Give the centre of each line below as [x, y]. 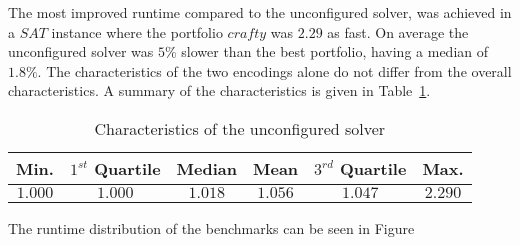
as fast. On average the [398, 31]
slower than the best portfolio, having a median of [334, 51]
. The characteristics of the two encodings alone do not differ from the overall [274, 70]
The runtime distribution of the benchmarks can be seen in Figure [211, 227]
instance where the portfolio [137, 31]
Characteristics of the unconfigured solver [240, 128]
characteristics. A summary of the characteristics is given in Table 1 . [219, 90]
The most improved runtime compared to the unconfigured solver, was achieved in [260, 12]
